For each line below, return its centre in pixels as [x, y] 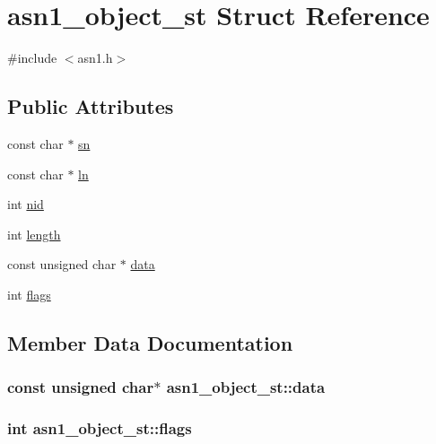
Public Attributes [91, 106]
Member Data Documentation [150, 342]
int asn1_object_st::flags [100, 428]
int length [34, 234]
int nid [26, 204]
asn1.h [95, 58]
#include [32, 58]
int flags [29, 294]
